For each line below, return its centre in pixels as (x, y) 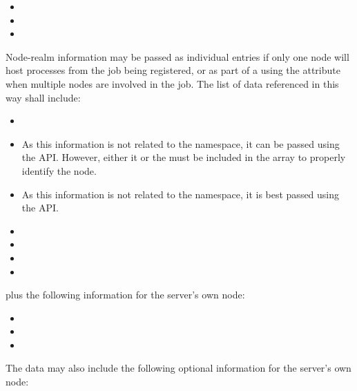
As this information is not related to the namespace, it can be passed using (181, 143)
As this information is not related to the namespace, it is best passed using (181, 194)
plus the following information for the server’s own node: (125, 295)
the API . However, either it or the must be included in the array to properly (184, 157)
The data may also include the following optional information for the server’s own (178, 368)
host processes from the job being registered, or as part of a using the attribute (173, 70)
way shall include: (43, 97)
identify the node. (59, 170)
